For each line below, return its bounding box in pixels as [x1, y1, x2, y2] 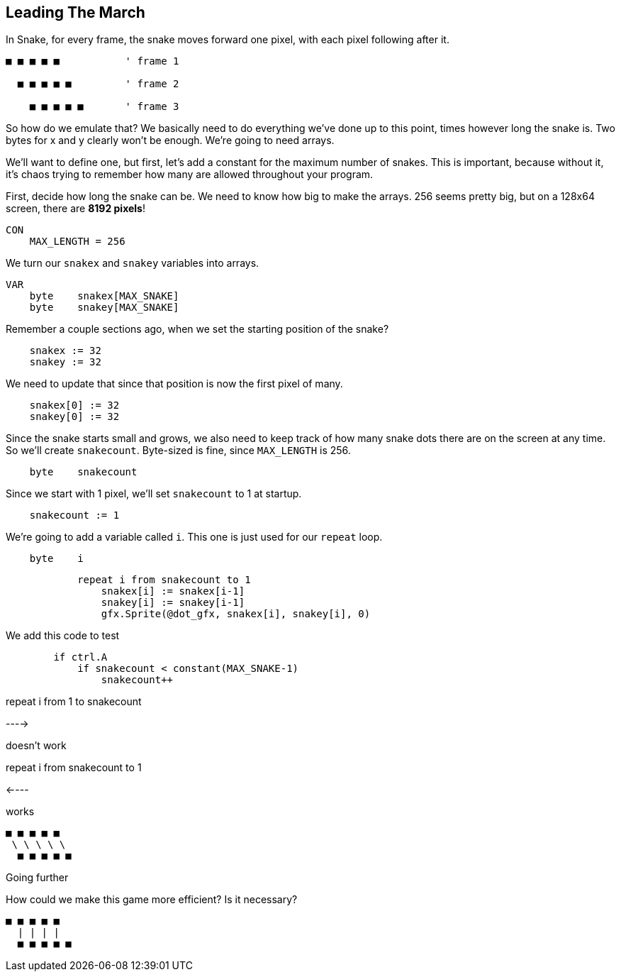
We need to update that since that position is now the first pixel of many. [6, 377, 343, 390]
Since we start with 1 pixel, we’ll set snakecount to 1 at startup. [6, 487, 302, 500]
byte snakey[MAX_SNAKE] [29, 302, 179, 314]
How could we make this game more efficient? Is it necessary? [6, 893, 298, 906]
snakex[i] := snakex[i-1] [101, 585, 245, 597]
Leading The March [6, 4, 145, 21]
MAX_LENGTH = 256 [29, 236, 125, 248]
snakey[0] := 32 [29, 411, 120, 423]
